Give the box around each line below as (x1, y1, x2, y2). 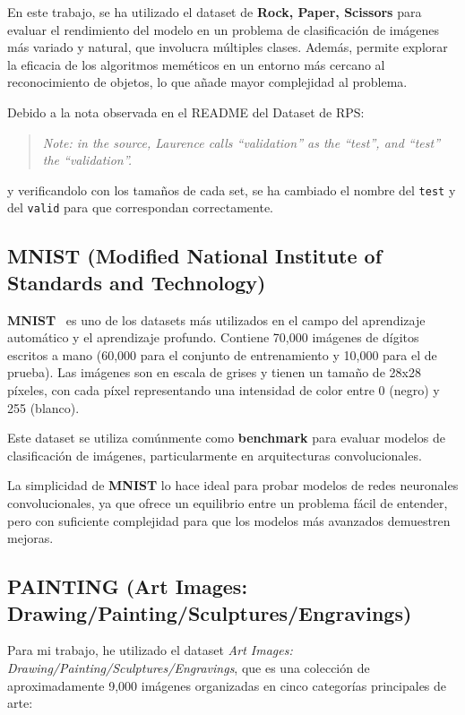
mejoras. (7, 529, 54, 547)
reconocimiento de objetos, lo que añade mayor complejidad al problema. (7, 73, 408, 91)
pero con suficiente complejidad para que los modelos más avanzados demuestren (7, 511, 451, 530)
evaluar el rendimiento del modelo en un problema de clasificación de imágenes (7, 20, 440, 39)
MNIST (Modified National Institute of (7, 242, 383, 270)
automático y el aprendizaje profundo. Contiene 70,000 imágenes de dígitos (7, 328, 419, 347)
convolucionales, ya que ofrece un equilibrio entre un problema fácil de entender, (7, 494, 448, 512)
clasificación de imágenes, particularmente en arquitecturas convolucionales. (7, 445, 422, 464)
